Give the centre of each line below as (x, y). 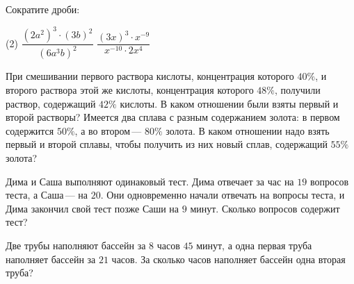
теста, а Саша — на (47, 195)
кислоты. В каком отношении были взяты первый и (229, 103)
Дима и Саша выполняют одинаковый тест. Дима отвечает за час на (150, 181)
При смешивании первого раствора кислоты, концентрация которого (150, 76)
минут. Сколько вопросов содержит (265, 208)
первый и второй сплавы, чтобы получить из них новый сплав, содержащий (167, 144)
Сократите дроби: (43, 9)
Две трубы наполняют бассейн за (76, 245)
